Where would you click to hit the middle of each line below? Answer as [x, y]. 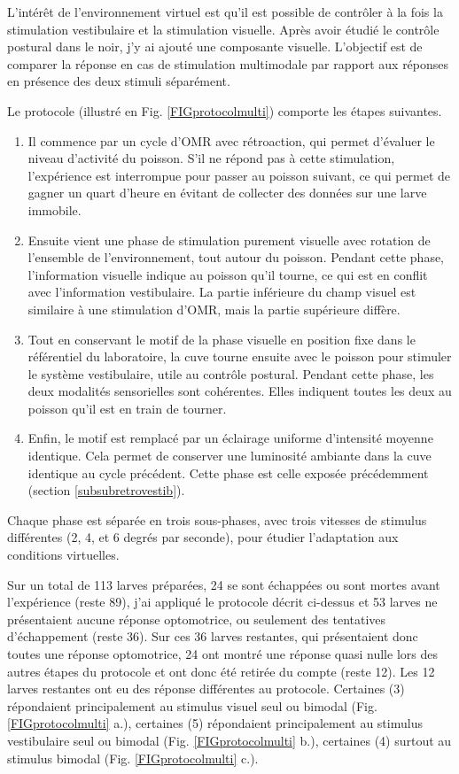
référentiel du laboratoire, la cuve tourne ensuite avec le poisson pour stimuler [240, 356]
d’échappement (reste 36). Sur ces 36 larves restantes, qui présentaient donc [213, 636]
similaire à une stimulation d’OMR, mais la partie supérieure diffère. [214, 309]
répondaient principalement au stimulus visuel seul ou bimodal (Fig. [192, 705]
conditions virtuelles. [63, 555]
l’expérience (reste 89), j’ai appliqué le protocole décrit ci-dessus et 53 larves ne [222, 602]
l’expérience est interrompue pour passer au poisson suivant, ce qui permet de [239, 175]
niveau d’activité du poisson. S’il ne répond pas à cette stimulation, [211, 158]
